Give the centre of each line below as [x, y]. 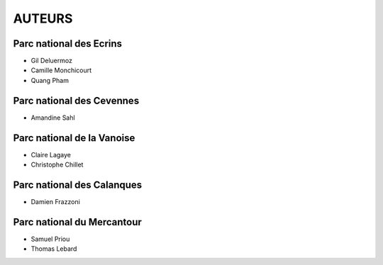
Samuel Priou [50, 239]
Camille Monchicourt [61, 70]
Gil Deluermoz [51, 61]
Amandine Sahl [53, 118]
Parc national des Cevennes [76, 100]
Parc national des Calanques [78, 185]
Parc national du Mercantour [77, 222]
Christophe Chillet [57, 165]
